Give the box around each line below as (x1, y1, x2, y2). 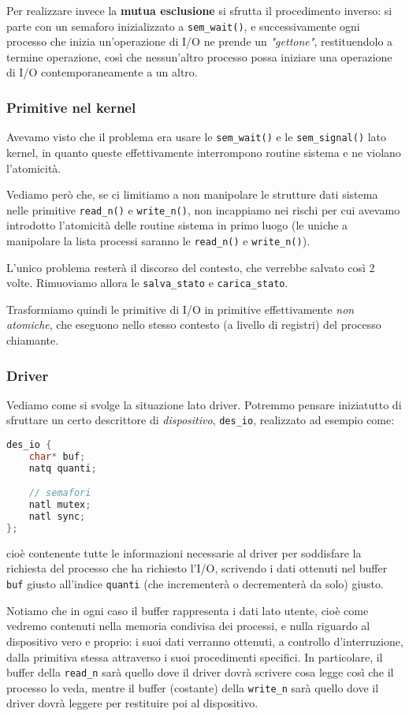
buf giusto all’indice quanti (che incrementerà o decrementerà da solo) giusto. (6, 576, 384, 592)
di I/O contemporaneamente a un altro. (6, 64, 198, 80)
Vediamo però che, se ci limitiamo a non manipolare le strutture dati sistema (6, 186, 378, 203)
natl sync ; (28, 511, 86, 523)
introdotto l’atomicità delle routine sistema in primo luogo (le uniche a (6, 217, 348, 233)
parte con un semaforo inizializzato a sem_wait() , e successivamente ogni (6, 17, 360, 34)
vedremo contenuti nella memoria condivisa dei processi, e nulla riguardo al (6, 617, 370, 634)
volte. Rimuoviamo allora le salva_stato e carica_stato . (6, 274, 288, 291)
